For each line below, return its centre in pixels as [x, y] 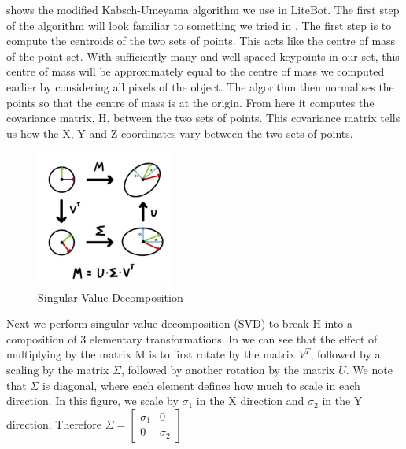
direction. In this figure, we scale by [92, 401]
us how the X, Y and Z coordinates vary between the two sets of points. [180, 133]
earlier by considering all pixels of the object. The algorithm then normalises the [200, 86]
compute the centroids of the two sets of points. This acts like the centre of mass [201, 41]
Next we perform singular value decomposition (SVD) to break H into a [179, 323]
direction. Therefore [54, 423]
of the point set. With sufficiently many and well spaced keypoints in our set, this [203, 56]
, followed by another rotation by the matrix [228, 369]
